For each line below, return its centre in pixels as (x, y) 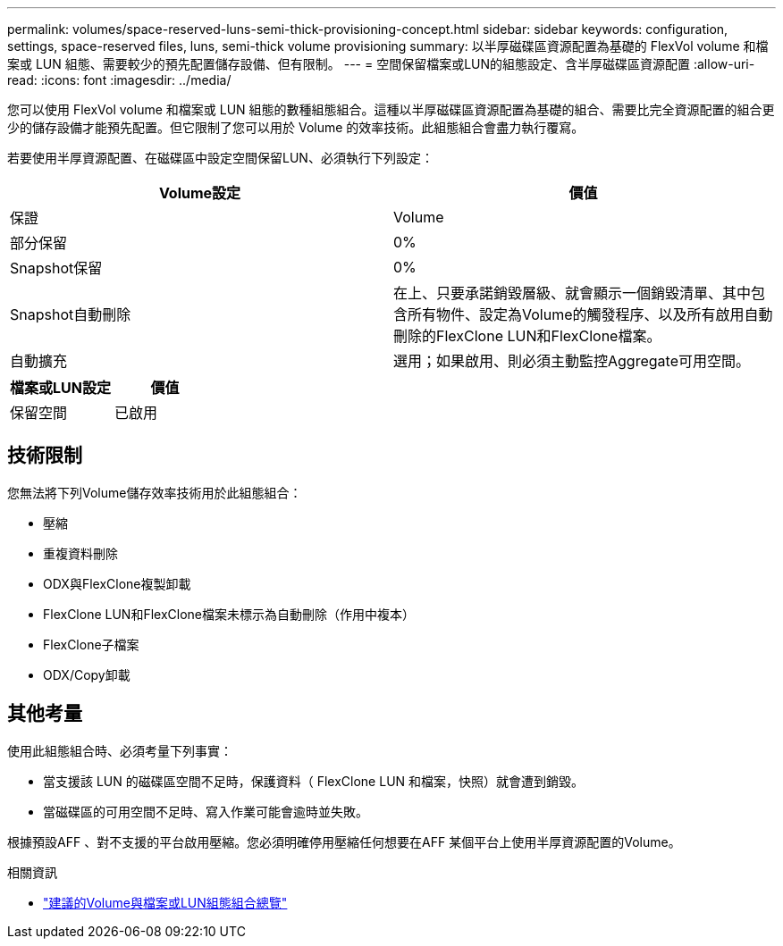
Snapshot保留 (56, 268)
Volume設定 (200, 193)
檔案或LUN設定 (60, 388)
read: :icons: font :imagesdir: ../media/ (119, 80)
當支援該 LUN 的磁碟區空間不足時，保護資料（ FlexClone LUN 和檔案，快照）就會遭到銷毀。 (314, 781)
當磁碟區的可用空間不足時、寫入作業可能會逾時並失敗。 (206, 811)
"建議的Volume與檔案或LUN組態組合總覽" (165, 902)
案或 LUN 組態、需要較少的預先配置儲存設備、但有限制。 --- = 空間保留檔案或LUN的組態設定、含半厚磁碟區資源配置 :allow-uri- (381, 64)
